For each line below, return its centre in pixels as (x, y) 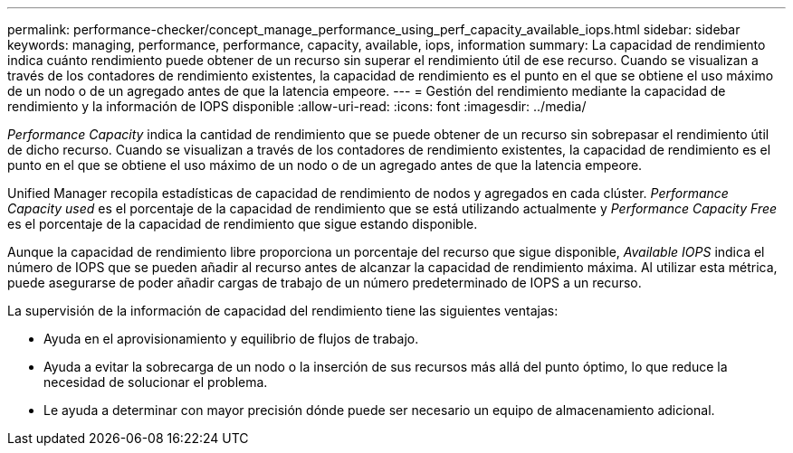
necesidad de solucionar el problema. (156, 382)
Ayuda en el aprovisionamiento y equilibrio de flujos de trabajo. (231, 339)
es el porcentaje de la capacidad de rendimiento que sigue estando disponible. (243, 224)
